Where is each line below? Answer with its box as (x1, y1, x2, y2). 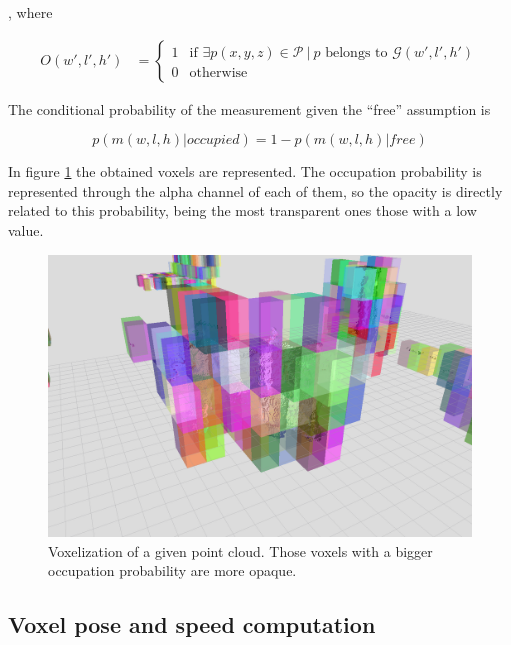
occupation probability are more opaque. (48, 560, 297, 581)
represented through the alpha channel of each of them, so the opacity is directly (8, 180, 503, 201)
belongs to (325, 45, 388, 60)
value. (8, 220, 44, 240)
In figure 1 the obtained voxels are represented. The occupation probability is (8, 161, 482, 182)
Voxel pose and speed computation (8, 609, 376, 640)
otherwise (189, 65, 248, 80)
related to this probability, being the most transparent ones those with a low (8, 200, 477, 221)
